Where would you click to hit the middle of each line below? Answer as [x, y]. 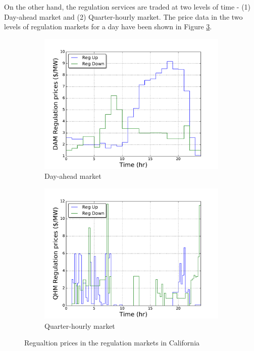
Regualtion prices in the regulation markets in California [112, 343]
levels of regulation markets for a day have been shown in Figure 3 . [108, 27]
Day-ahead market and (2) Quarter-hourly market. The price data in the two [123, 16]
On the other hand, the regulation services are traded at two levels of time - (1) [128, 7]
